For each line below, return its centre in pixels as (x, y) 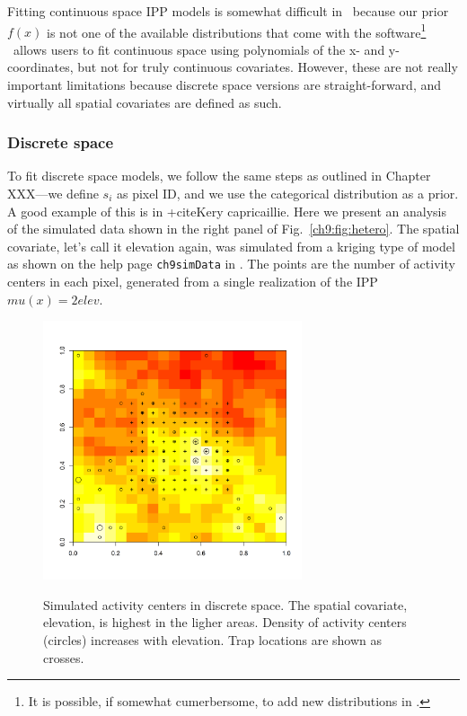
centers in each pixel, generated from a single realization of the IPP (193, 282)
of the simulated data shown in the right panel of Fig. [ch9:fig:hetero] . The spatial (233, 229)
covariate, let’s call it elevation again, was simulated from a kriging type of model (231, 246)
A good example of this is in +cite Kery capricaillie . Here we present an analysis (227, 211)
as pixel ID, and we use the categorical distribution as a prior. (287, 194)
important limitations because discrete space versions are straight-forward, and (225, 85)
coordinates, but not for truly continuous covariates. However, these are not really (233, 67)
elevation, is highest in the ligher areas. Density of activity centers (225, 622)
